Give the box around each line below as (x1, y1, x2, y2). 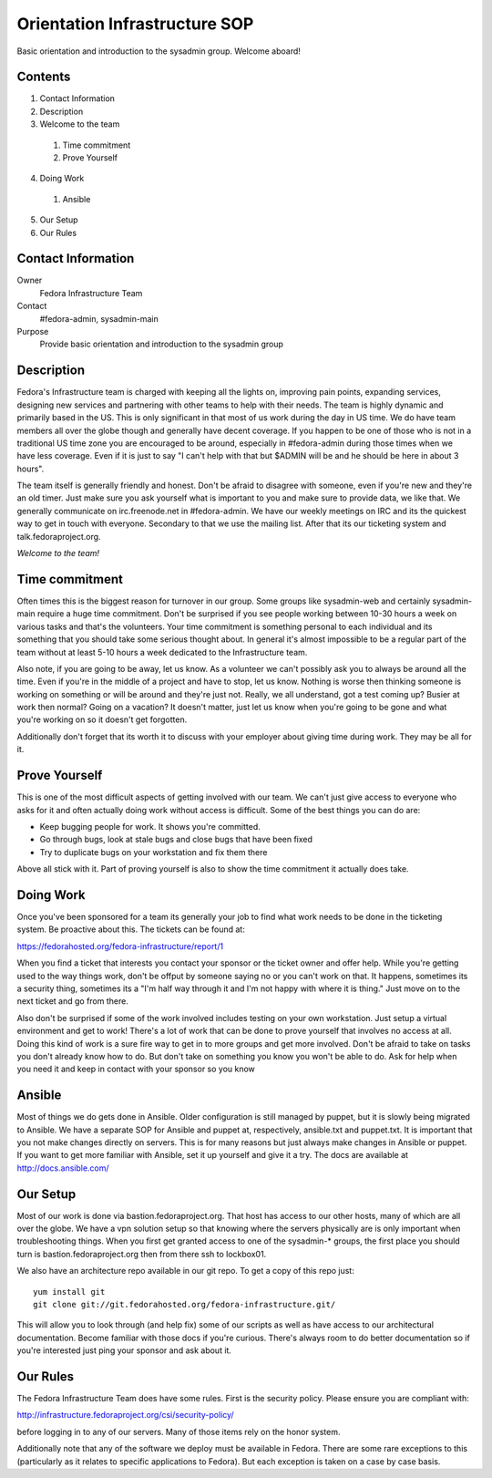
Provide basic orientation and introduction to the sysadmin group (39, 338, 284, 350)
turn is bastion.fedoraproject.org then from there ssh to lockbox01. (16, 1248, 267, 1259)
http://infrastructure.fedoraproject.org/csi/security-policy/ (16, 1410, 234, 1421)
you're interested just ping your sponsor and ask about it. (16, 1345, 232, 1356)
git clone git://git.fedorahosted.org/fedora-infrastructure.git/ (33, 1299, 336, 1310)
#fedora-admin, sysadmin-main (39, 313, 159, 324)
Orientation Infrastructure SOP (16, 14, 254, 34)
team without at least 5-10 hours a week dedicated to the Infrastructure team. (16, 646, 308, 657)
